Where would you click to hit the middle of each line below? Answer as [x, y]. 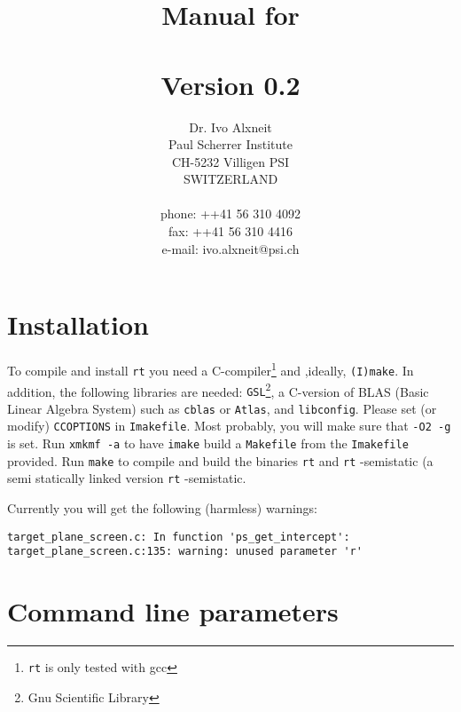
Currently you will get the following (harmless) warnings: [163, 508]
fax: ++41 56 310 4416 [230, 231]
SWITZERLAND [230, 179]
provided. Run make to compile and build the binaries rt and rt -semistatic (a [220, 460]
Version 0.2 [230, 84]
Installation [78, 324]
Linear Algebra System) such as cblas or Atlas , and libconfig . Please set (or [222, 408]
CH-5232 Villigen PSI [230, 161]
